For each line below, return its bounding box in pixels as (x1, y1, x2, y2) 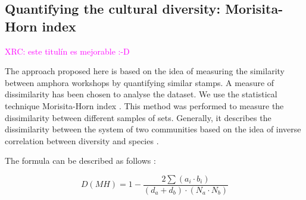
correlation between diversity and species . (5, 134, 159, 147)
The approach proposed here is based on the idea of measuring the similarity (5, 65, 285, 77)
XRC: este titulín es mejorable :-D (5, 45, 130, 57)
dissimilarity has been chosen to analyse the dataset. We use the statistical (5, 88, 277, 100)
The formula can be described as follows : (5, 154, 156, 167)
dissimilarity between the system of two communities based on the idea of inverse (5, 123, 301, 135)
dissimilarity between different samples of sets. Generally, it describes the (5, 111, 271, 123)
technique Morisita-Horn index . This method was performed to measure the (5, 99, 284, 112)
